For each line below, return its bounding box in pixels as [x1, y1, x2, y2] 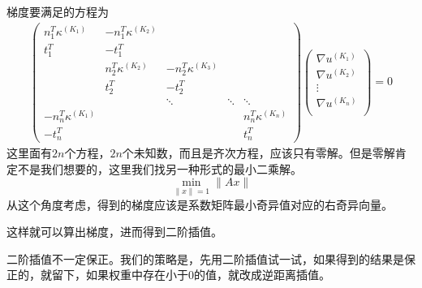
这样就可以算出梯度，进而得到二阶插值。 [6, 223, 222, 240]
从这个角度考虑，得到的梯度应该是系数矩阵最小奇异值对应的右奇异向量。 [6, 196, 393, 213]
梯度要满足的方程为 [6, 3, 109, 19]
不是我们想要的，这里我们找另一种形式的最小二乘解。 [17, 160, 302, 177]
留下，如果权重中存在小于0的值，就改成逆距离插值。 [51, 266, 330, 283]
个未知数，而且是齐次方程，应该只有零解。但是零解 [122, 144, 395, 161]
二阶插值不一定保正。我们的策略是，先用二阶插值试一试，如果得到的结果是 [6, 250, 404, 267]
